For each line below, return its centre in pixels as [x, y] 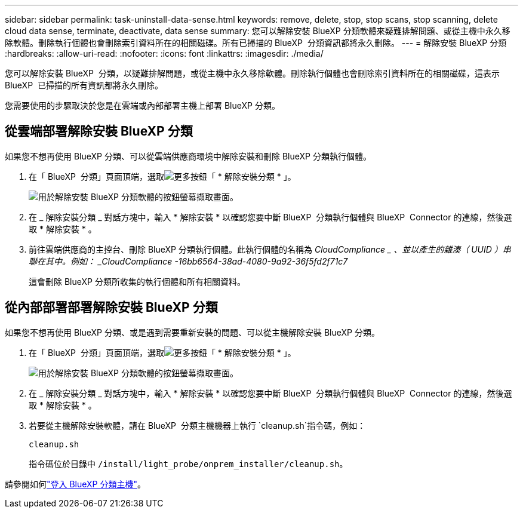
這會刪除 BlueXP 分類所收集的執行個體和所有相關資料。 [137, 281]
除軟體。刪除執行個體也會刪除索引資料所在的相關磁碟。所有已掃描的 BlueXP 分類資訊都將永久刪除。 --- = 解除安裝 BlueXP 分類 [256, 43]
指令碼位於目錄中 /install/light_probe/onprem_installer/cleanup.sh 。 [188, 463]
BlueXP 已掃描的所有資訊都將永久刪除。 [84, 85]
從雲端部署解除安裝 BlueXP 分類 [99, 131]
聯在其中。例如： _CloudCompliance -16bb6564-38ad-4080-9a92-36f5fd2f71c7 [188, 261]
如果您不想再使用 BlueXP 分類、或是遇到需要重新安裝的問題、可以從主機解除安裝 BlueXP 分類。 [192, 332]
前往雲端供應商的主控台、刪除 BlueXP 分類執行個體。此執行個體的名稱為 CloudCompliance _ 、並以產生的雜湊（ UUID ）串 [270, 249]
